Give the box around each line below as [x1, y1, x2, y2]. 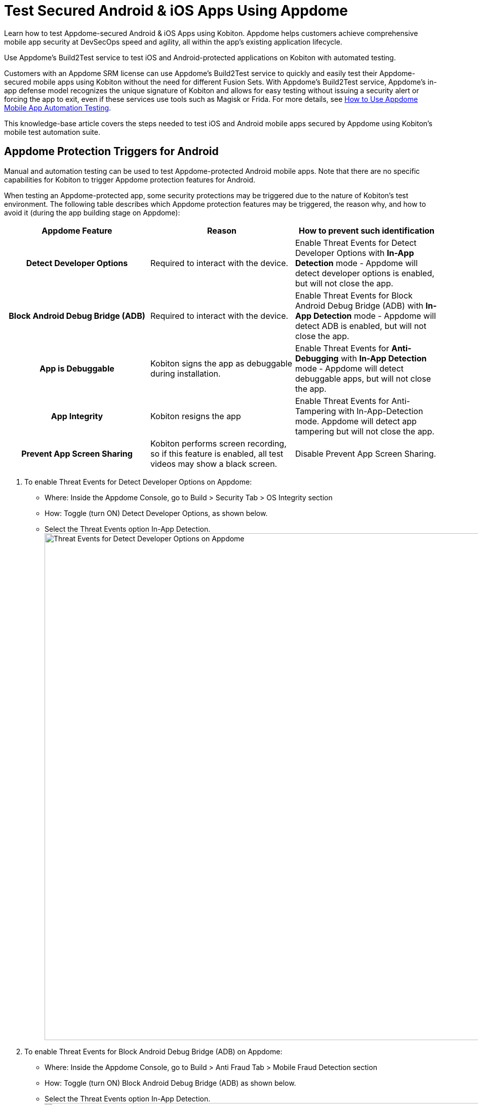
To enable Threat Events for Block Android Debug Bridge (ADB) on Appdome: [24, 1047, 283, 1056]
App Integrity [51, 411, 103, 421]
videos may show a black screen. [150, 458, 277, 469]
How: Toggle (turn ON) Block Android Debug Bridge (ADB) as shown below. [45, 1078, 296, 1087]
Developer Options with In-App [295, 247, 414, 258]
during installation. [150, 368, 221, 379]
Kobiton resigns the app [150, 411, 241, 421]
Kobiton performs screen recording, [150, 438, 287, 449]
